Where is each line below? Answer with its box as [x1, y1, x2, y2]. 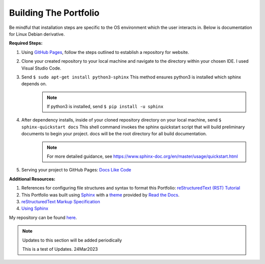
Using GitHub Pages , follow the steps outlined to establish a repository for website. [21, 49, 189, 55]
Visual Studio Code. [21, 65, 61, 71]
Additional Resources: [9, 176, 55, 182]
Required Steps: [9, 40, 43, 46]
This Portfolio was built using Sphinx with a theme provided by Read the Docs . [21, 192, 180, 198]
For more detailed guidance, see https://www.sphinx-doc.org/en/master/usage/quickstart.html [47, 153, 238, 159]
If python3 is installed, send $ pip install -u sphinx [47, 103, 164, 110]
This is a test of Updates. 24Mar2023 [22, 246, 98, 252]
